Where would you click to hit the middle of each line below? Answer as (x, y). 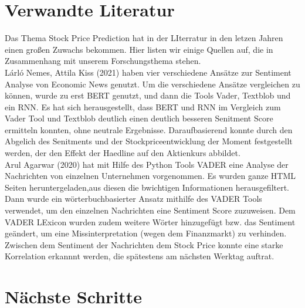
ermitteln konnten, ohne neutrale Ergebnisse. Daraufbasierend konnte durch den (149, 129)
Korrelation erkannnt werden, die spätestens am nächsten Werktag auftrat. (140, 256)
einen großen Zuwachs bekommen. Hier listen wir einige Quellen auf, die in (139, 49)
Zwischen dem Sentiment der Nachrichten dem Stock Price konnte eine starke (144, 244)
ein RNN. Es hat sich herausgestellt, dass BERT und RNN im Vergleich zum (143, 106)
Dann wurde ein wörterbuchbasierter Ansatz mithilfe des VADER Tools (133, 199)
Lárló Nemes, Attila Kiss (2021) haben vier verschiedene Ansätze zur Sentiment (148, 72)
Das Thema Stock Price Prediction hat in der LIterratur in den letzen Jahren (144, 38)
